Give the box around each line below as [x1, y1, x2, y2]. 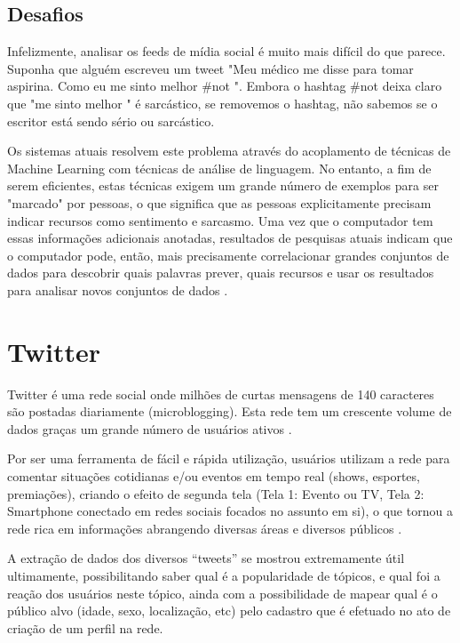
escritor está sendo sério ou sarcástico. [7, 111, 215, 130]
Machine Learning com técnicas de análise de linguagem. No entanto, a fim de [7, 158, 432, 177]
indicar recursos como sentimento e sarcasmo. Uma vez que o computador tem [7, 211, 433, 229]
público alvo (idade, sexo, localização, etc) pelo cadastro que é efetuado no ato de [7, 601, 451, 620]
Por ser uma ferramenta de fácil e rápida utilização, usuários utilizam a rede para [7, 449, 450, 468]
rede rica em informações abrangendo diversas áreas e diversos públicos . [7, 518, 402, 537]
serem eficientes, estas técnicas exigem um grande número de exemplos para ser [7, 176, 439, 195]
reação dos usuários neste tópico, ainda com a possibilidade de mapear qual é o [7, 583, 438, 602]
